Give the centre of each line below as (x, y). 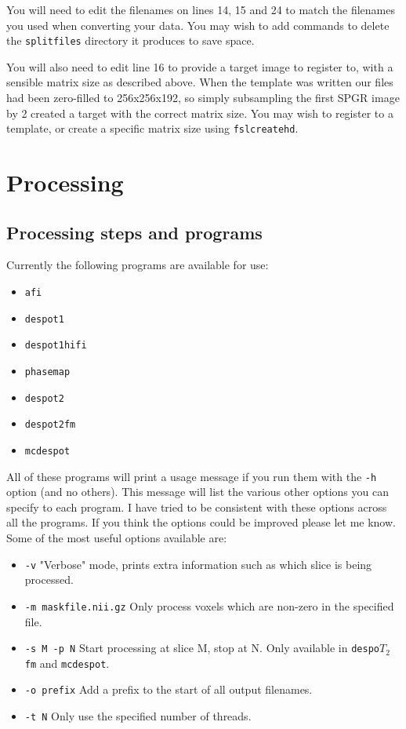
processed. (49, 580)
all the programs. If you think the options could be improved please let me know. (201, 522)
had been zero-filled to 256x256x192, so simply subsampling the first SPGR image (203, 98)
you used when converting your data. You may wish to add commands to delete (198, 25)
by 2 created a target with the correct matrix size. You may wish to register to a (200, 113)
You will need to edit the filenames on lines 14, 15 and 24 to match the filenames (201, 9)
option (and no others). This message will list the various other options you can (198, 492)
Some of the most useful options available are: (117, 538)
